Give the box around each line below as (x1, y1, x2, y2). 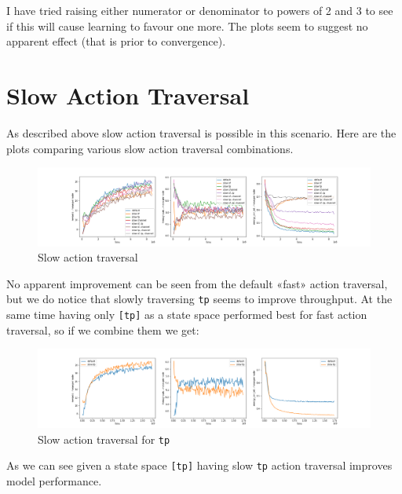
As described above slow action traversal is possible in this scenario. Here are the (6, 124, 397, 141)
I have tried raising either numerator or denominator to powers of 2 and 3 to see (6, 2, 393, 18)
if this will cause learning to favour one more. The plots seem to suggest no (6, 17, 368, 34)
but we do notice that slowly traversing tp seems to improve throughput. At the (6, 291, 393, 307)
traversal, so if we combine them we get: (6, 321, 199, 338)
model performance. (6, 472, 102, 489)
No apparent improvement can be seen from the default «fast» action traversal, (6, 275, 388, 291)
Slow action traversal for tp (38, 430, 170, 447)
